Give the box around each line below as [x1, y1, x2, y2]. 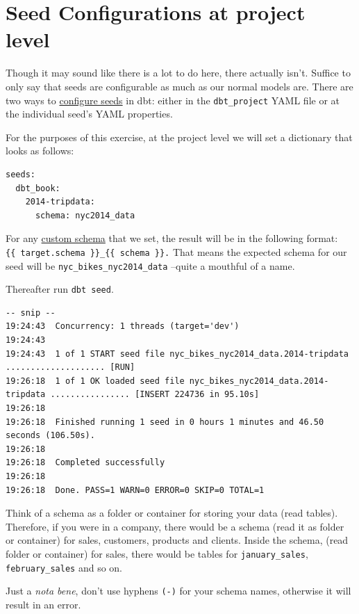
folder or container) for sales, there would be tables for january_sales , [6, 546, 308, 560]
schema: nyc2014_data [35, 210, 135, 220]
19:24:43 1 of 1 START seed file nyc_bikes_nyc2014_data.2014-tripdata [6, 348, 349, 359]
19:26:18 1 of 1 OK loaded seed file [6, 375, 185, 386]
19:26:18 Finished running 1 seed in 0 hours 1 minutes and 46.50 [6, 417, 324, 427]
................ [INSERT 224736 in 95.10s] [50, 389, 260, 400]
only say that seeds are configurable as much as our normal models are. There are [6, 79, 353, 93]
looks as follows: [6, 143, 74, 158]
